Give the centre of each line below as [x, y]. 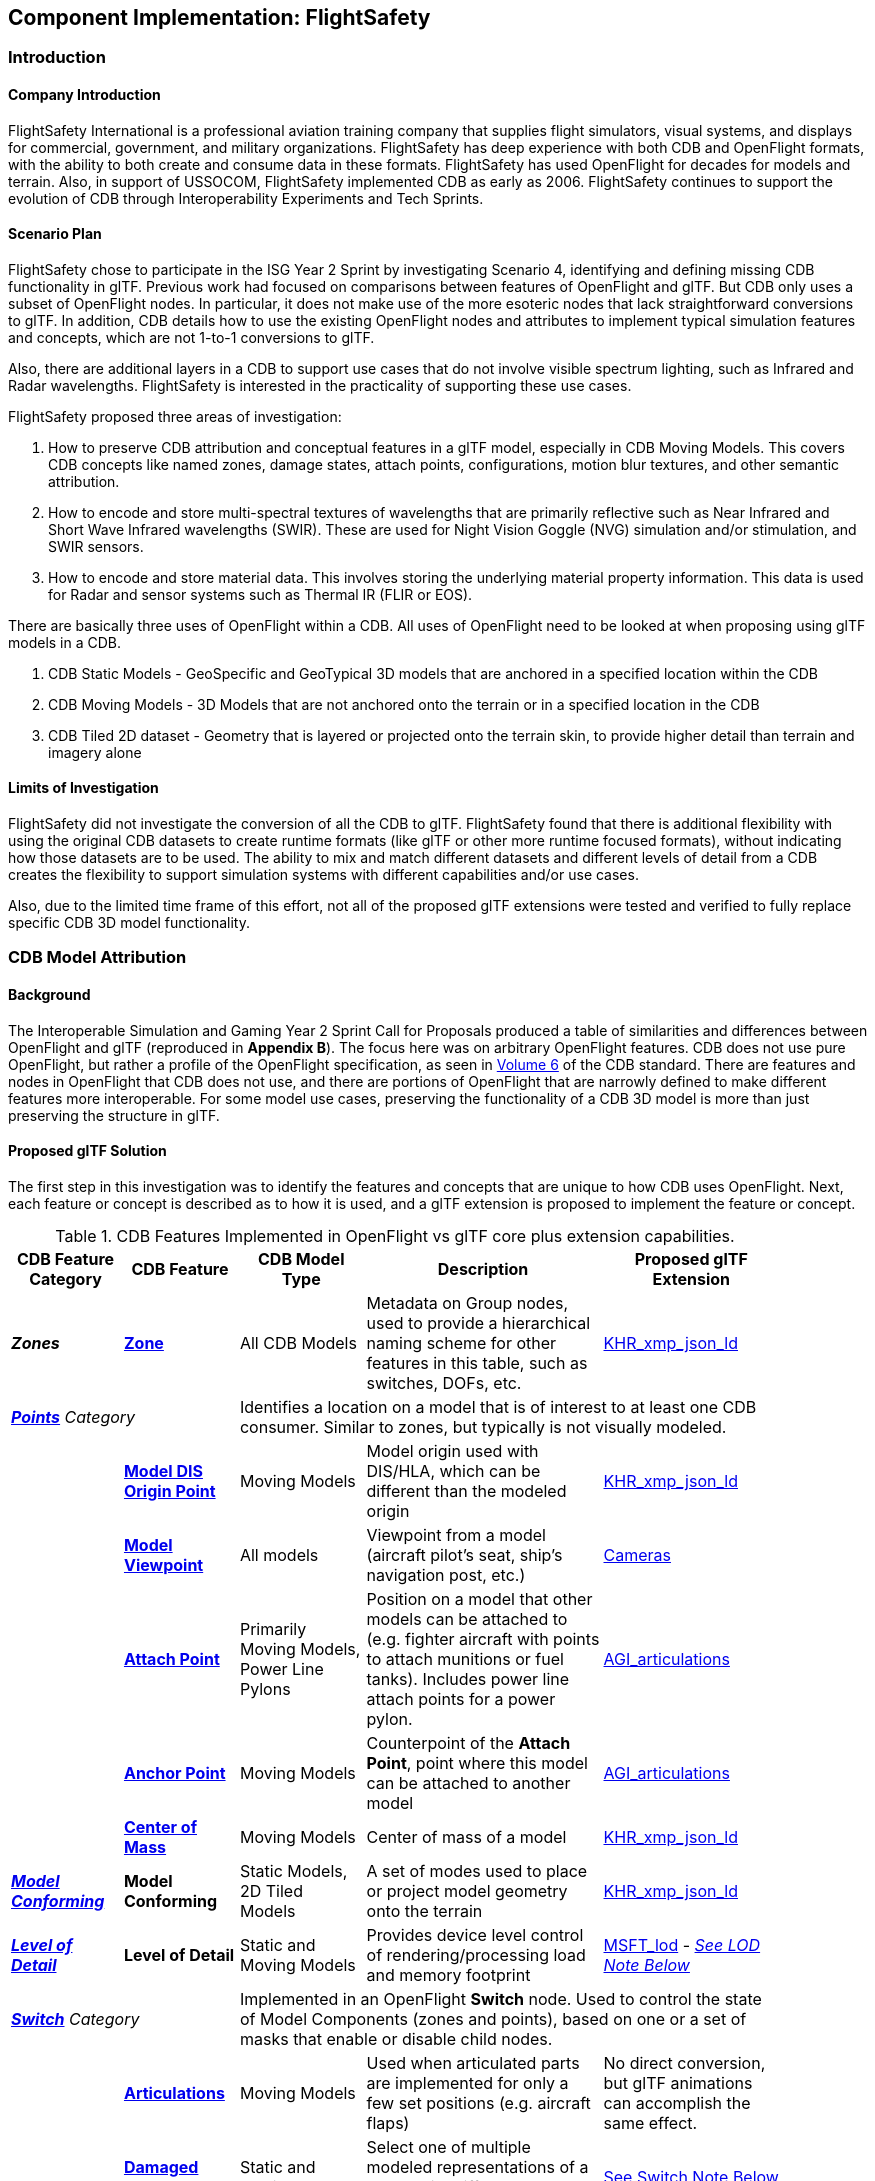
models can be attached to [467, 1618]
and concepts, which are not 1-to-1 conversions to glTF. [191, 337]
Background [49, 995]
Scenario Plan [55, 234]
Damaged [161, 2166]
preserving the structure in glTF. [114, 1115]
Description [483, 1268]
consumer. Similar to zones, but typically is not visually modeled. [483, 1426]
